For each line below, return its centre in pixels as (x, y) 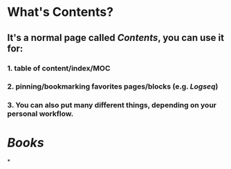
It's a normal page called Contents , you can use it (116, 38)
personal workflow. (40, 114)
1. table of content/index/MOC (59, 68)
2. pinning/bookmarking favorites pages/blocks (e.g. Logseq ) (113, 87)
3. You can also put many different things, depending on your (112, 105)
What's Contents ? (61, 12)
